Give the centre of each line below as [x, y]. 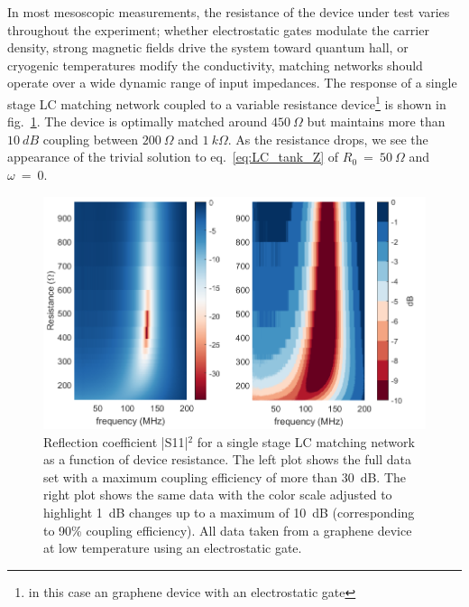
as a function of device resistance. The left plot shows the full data [227, 459]
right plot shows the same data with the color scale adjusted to [218, 495]
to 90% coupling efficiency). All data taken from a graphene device [228, 530]
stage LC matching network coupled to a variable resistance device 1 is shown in [227, 102]
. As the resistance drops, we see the [328, 139]
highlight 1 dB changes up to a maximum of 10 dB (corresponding [229, 512]
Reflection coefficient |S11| [116, 441]
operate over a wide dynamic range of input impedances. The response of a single [232, 83]
